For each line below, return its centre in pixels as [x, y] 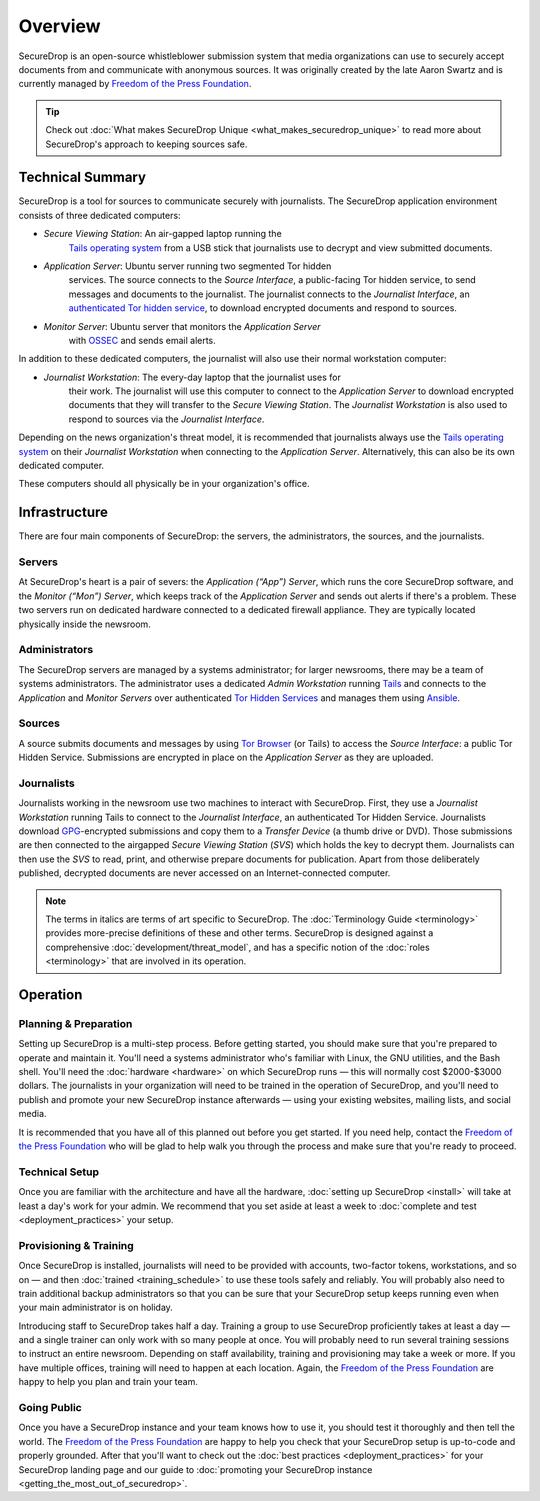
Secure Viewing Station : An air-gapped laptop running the [162, 234]
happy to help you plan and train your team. [108, 1382]
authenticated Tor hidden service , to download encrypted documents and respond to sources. [262, 308]
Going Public [50, 1407]
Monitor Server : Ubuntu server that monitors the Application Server [182, 326]
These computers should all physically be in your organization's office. [164, 484]
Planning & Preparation [75, 1023]
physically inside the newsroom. [85, 624]
